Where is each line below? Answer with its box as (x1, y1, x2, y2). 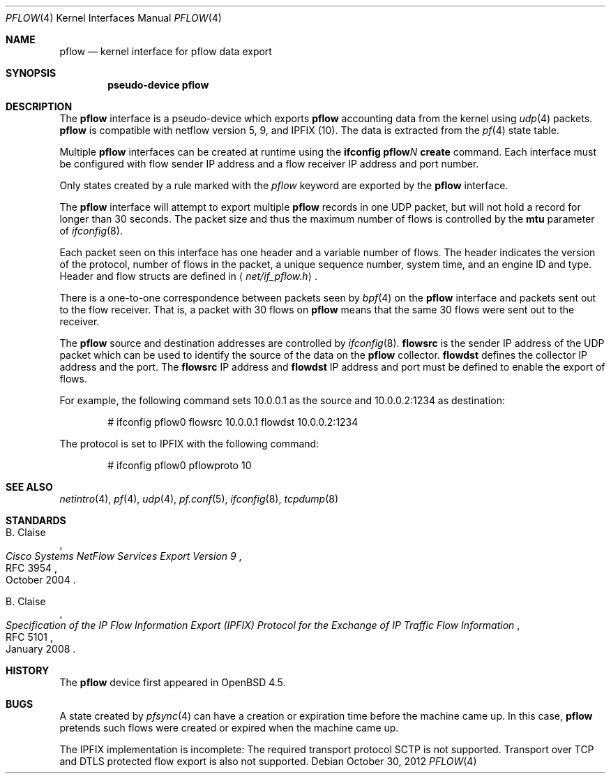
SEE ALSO (6, 481, 53, 493)
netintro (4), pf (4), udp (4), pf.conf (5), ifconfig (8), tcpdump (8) (59, 493, 339, 505)
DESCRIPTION (6, 101, 73, 112)
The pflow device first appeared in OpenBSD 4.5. (59, 676, 286, 688)
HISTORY (6, 665, 50, 676)
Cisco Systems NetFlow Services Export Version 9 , (6, 550, 242, 562)
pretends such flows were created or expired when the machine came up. (59, 722, 399, 734)
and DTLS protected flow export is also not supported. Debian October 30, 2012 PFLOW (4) (59, 755, 477, 767)
